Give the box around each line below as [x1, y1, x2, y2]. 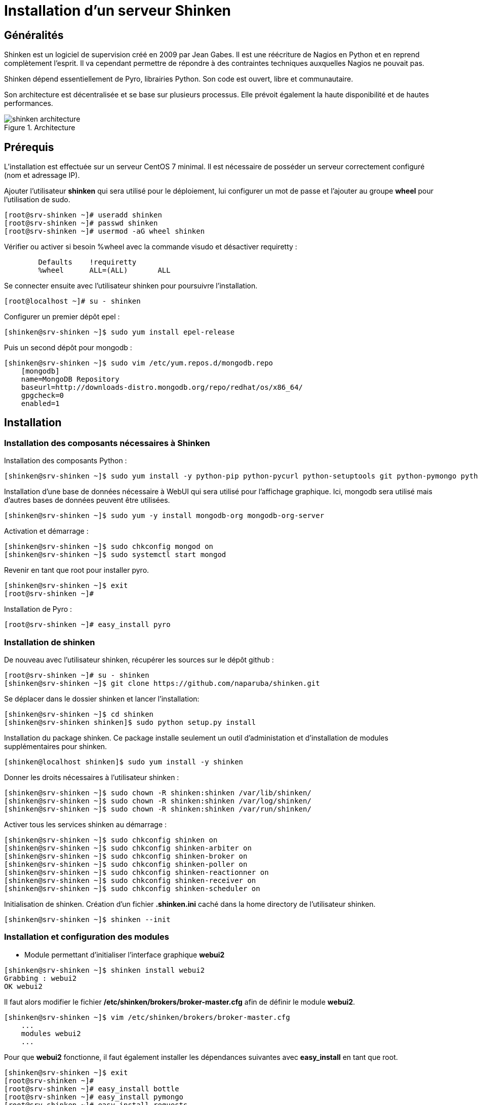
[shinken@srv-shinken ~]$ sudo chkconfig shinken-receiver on [4, 876, 256, 885]
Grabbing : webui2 [4, 974, 77, 982]
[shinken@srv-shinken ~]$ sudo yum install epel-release [4, 328, 235, 337]
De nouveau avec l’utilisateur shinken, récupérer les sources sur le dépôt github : [4, 655, 274, 664]
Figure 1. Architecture [4, 123, 75, 132]
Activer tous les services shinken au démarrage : [4, 820, 167, 829]
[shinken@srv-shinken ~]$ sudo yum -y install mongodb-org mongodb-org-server [4, 511, 325, 520]
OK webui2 [4, 982, 43, 990]
